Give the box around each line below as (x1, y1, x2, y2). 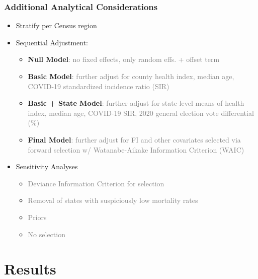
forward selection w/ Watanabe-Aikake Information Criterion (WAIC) (28, 144, 244, 155)
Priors (28, 212, 47, 222)
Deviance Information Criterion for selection (28, 178, 164, 188)
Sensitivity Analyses (16, 161, 78, 172)
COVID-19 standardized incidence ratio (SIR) (28, 81, 169, 91)
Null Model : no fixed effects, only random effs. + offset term (28, 54, 220, 64)
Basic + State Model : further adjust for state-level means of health (28, 98, 244, 108)
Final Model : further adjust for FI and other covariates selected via (28, 134, 241, 145)
